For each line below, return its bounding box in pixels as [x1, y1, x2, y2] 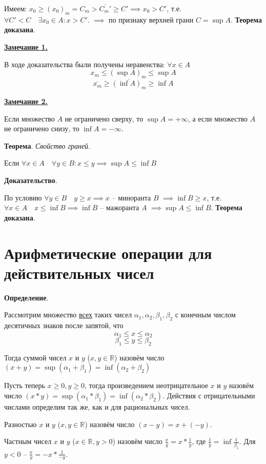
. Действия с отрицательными [162, 390, 255, 401]
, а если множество [188, 113, 248, 124]
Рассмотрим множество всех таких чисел [4, 309, 132, 320]
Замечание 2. [4, 95, 48, 106]
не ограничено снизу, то [4, 123, 79, 134]
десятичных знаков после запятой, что [4, 320, 124, 331]
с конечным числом [175, 309, 236, 320]
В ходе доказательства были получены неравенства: [4, 58, 165, 69]
